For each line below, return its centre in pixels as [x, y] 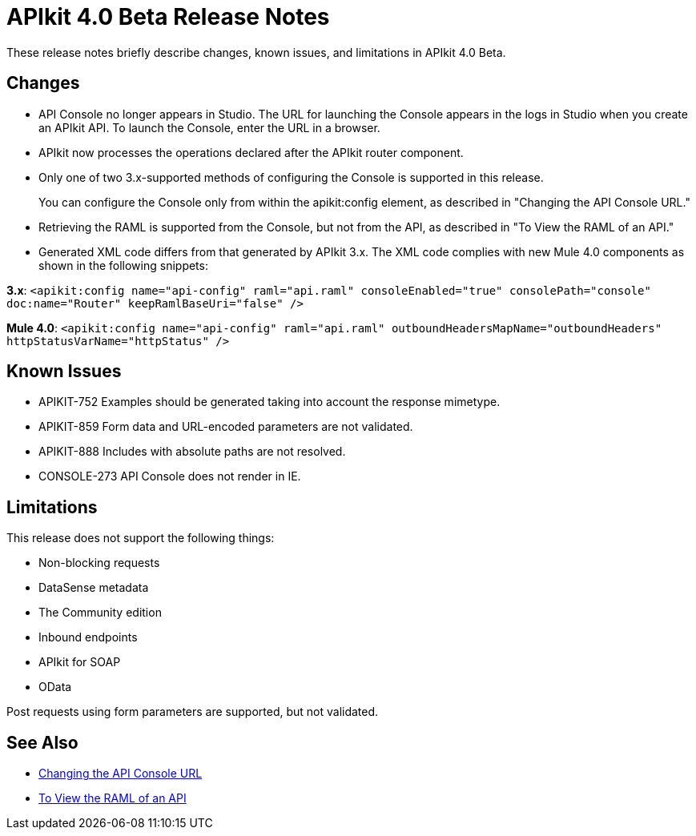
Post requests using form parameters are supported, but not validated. [193, 712]
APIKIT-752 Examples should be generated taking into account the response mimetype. [270, 402]
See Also [42, 742]
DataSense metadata [94, 588]
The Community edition [100, 613]
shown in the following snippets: [123, 265]
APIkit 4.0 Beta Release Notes [168, 17]
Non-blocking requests [99, 563]
